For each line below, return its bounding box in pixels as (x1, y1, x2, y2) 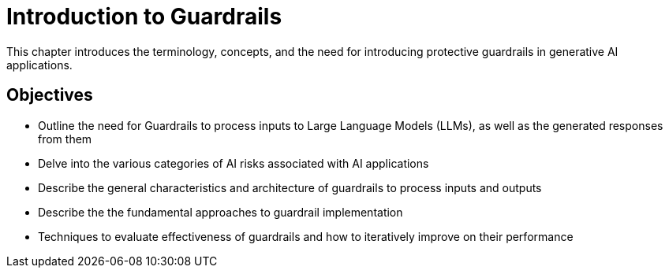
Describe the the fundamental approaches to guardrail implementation (38, 205, 403, 219)
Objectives (6, 85, 93, 106)
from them (38, 131, 92, 146)
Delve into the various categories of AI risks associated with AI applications (38, 156, 429, 170)
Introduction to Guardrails (6, 3, 282, 30)
